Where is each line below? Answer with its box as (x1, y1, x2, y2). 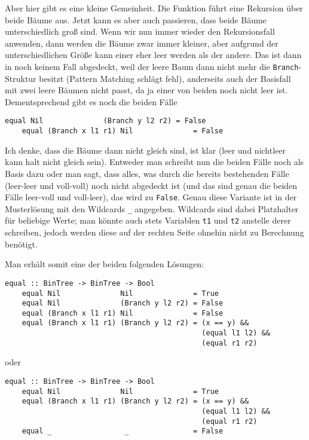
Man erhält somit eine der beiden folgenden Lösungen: (5, 258, 204, 270)
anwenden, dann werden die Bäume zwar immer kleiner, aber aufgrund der (5, 36, 279, 49)
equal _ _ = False (22, 427, 224, 436)
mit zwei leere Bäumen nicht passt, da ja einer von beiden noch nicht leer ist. (5, 84, 288, 96)
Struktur (5, 72, 36, 84)
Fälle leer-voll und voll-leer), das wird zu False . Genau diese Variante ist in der (5, 191, 297, 203)
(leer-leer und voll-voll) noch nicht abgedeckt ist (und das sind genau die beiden (5, 179, 298, 191)
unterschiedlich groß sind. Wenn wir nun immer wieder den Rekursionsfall (5, 25, 275, 38)
